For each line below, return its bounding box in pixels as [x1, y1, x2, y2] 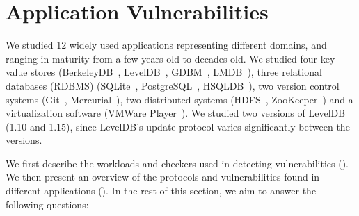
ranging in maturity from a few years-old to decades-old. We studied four [6, 51, 318, 65]
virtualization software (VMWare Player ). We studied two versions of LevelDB [6, 106, 346, 120]
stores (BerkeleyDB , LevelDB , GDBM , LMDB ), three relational [31, 65, 322, 79]
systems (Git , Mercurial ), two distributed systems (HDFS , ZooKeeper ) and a [6, 92, 353, 106]
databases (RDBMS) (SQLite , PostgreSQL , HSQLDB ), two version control [6, 78, 340, 92]
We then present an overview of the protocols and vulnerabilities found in [6, 169, 320, 184]
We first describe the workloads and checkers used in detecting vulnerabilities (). [6, 156, 349, 170]
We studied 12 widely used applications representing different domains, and [6, 38, 327, 52]
